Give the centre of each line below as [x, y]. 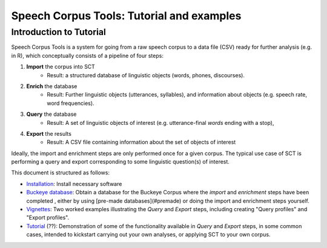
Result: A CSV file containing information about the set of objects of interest [141, 142]
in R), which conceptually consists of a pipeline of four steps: [87, 56]
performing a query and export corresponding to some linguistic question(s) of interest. [121, 162]
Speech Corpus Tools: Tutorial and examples [126, 16]
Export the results [49, 133]
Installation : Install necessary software [74, 183]
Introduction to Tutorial [58, 32]
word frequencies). [71, 103]
